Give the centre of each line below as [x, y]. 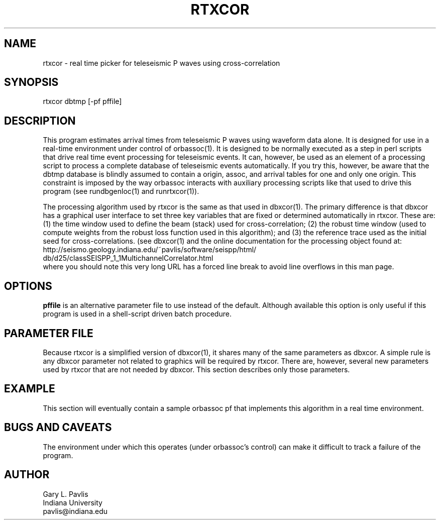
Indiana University [73, 502]
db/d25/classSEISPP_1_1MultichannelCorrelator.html [128, 258]
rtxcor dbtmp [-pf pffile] [82, 101]
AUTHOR [27, 475]
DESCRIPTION [40, 121]
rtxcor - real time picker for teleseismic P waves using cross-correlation [161, 63]
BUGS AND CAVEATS [58, 428]
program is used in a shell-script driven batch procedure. [137, 314]
